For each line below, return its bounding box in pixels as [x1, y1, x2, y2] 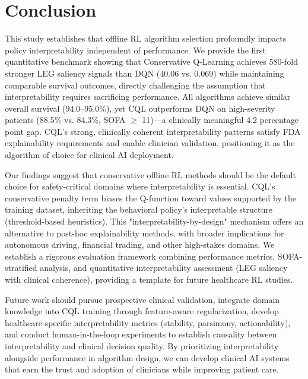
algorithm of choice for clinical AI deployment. [5, 149, 174, 161]
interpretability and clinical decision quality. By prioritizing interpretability [5, 339, 279, 352]
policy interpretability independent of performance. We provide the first [5, 43, 266, 56]
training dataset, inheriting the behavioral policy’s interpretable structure [5, 203, 272, 216]
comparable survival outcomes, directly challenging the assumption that [5, 78, 266, 91]
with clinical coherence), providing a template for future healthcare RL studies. [5, 273, 293, 285]
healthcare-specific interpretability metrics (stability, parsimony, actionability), [5, 316, 291, 329]
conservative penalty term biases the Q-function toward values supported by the [5, 191, 296, 204]
